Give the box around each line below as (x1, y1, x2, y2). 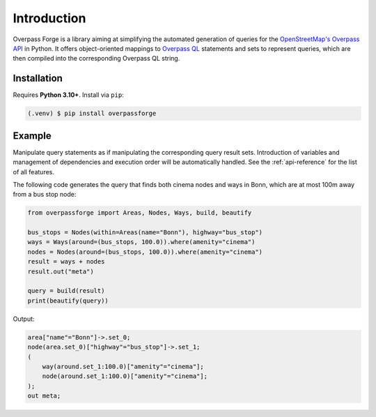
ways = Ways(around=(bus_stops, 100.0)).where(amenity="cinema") (27, 238, 256, 246)
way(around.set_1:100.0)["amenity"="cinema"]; (42, 363, 205, 370)
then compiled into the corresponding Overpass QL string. (13, 54, 180, 63)
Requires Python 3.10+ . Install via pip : (13, 91, 125, 99)
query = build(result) (27, 287, 105, 295)
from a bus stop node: (13, 190, 77, 199)
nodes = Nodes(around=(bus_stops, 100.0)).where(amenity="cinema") (27, 248, 263, 256)
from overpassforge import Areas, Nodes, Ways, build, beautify (27, 209, 252, 217)
